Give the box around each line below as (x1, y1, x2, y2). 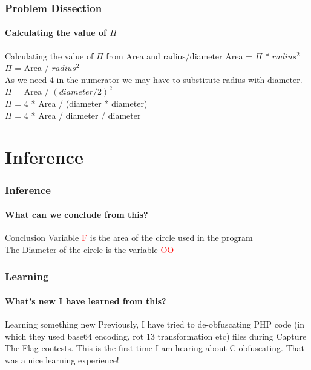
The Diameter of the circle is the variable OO (5, 243, 174, 255)
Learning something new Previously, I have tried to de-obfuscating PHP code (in (5, 318, 305, 331)
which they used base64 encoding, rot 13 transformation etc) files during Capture (5, 329, 307, 342)
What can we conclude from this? (5, 208, 148, 221)
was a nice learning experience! (5, 353, 119, 366)
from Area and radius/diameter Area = (106, 49, 252, 62)
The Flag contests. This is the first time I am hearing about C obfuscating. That (5, 341, 304, 354)
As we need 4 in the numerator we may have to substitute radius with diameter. (5, 73, 303, 86)
